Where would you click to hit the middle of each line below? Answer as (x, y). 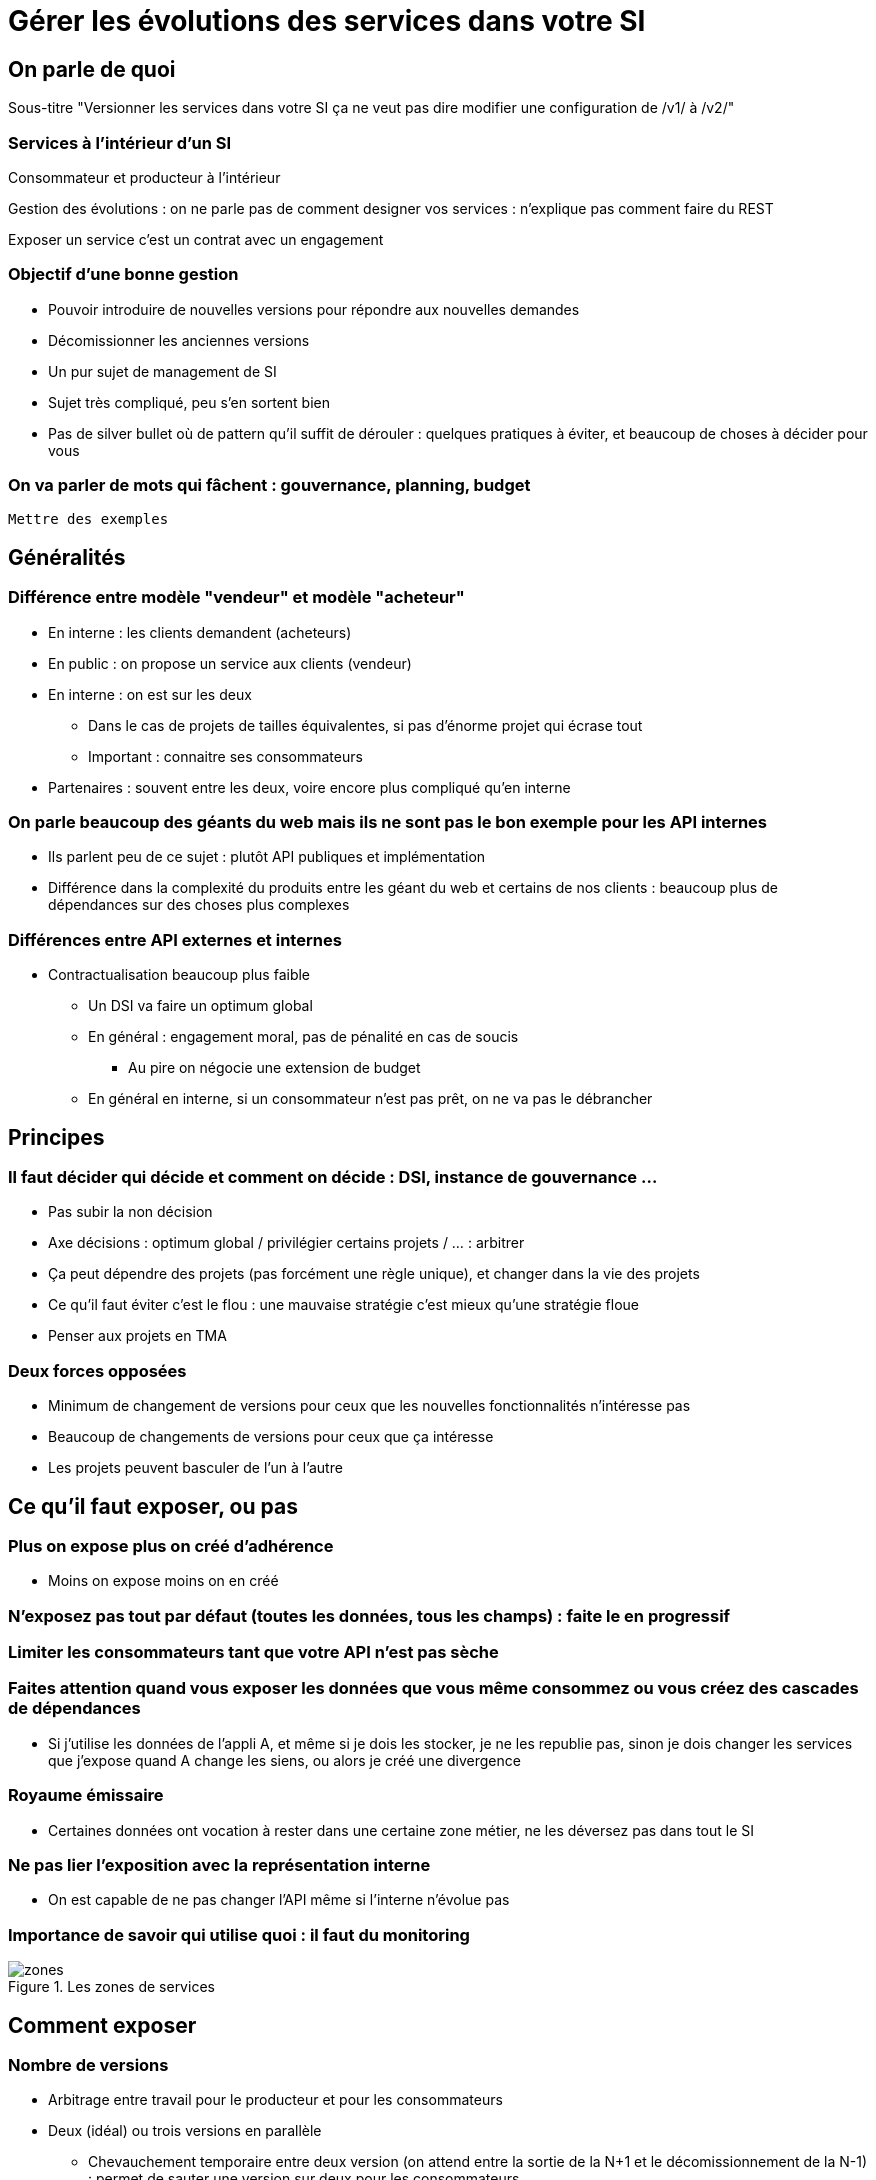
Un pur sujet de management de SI (162, 371)
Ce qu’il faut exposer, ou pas (153, 1506)
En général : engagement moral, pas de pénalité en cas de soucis (303, 1037)
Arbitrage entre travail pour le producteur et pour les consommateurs (275, 2100)
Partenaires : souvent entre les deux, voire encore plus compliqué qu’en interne (309, 787)
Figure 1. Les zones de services (111, 1987)
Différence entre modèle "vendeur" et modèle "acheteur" (236, 597)
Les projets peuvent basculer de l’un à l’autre (195, 1468)
